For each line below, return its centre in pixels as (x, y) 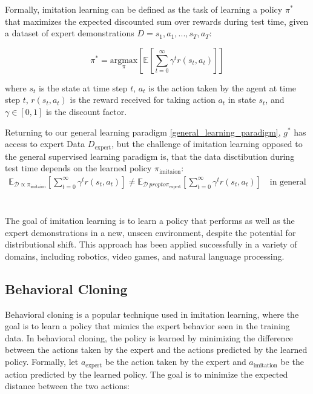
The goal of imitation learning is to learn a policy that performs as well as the (150, 221)
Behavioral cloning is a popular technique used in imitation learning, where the (152, 314)
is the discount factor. (86, 111)
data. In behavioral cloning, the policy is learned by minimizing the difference (149, 337)
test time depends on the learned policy (78, 168)
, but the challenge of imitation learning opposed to (207, 144)
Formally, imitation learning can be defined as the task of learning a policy (144, 9)
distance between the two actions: (67, 386)
